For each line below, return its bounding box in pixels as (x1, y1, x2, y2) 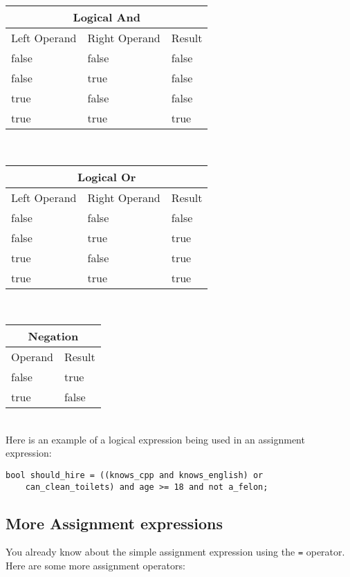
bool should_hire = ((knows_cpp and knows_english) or (6, 470, 264, 480)
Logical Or (77, 168, 136, 185)
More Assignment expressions (6, 512, 223, 533)
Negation (28, 328, 79, 345)
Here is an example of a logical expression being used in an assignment (6, 432, 305, 446)
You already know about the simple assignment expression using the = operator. (6, 544, 345, 559)
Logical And (73, 9, 140, 25)
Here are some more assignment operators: (6, 558, 185, 573)
